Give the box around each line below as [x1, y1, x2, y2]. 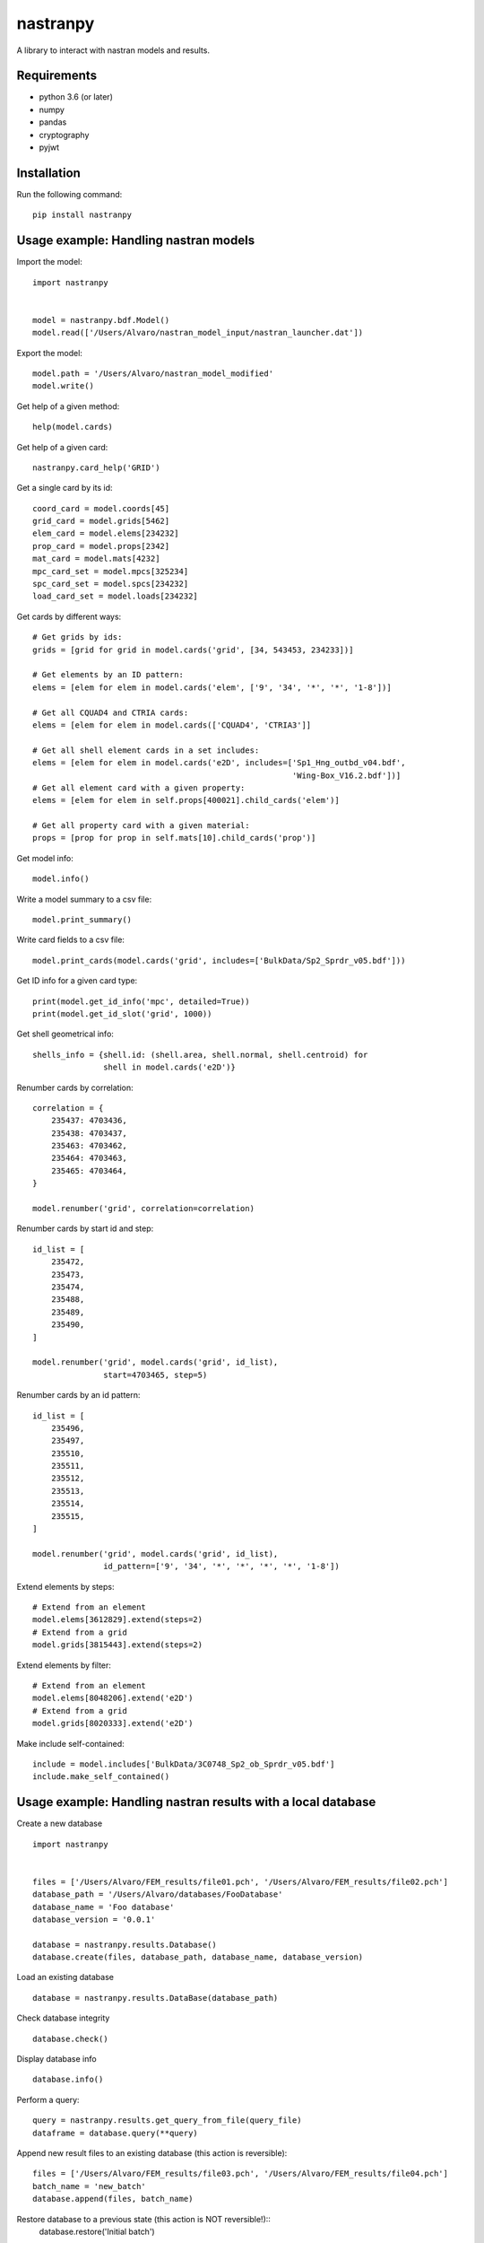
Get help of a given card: [16, 441, 108, 452]
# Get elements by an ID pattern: [32, 669, 184, 680]
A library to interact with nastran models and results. [16, 45, 211, 56]
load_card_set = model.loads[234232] [32, 591, 199, 601]
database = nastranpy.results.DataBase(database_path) [32, 1993, 279, 2003]
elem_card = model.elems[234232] [32, 528, 179, 538]
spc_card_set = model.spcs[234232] [32, 579, 189, 589]
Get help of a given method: [16, 400, 120, 412]
